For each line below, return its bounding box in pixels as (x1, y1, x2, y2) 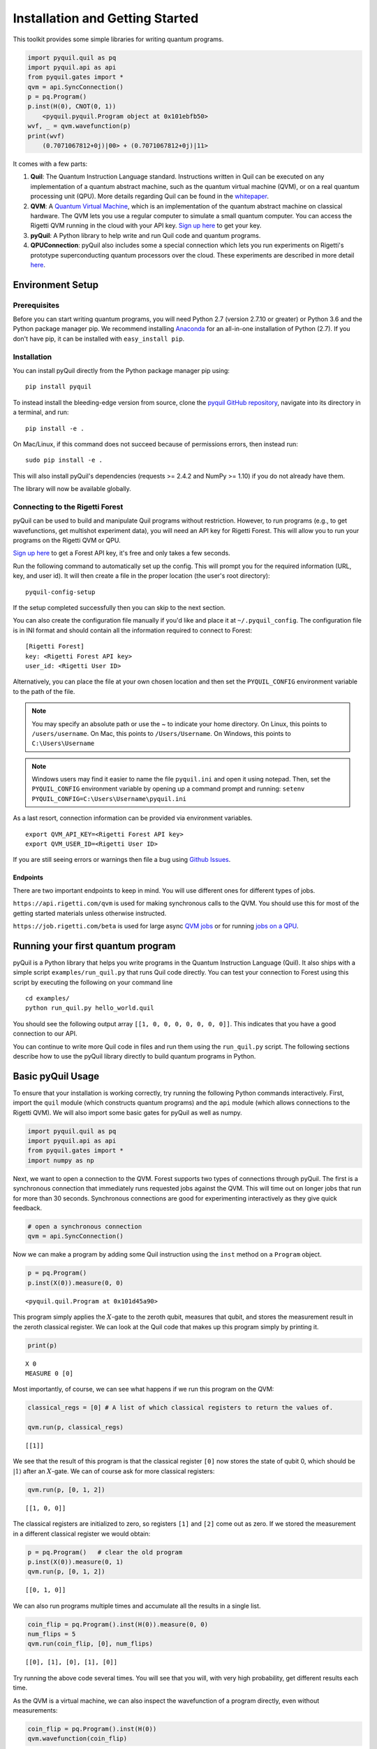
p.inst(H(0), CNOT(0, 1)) (27, 102, 117, 111)
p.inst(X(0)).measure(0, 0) (27, 1279, 124, 1287)
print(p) (27, 1341, 58, 1350)
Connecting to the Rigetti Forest (13, 502, 124, 511)
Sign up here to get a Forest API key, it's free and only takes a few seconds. (13, 549, 230, 558)
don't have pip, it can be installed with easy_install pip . (13, 334, 185, 343)
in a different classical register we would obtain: (13, 1529, 151, 1538)
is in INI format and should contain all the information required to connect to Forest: (13, 626, 253, 635)
